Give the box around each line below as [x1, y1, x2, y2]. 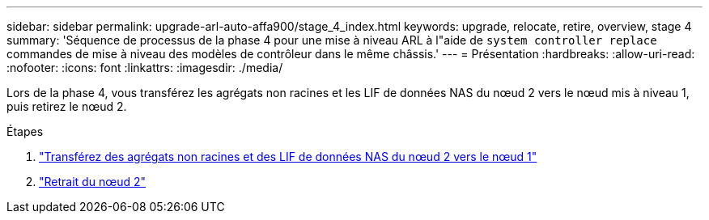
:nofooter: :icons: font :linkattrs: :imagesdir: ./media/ [6, 61, 283, 74]
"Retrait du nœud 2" [39, 175, 146, 188]
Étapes [6, 125, 44, 138]
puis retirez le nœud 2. [6, 99, 127, 113]
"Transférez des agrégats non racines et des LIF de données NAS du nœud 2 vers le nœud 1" [39, 150, 537, 163]
